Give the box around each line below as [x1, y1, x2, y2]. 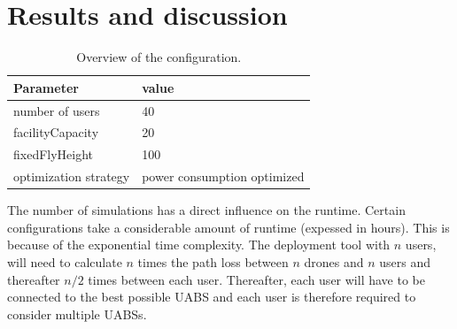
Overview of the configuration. [76, 48, 242, 66]
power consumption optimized [142, 167, 305, 186]
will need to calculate [7, 252, 122, 271]
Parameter [13, 78, 79, 96]
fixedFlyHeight [13, 145, 94, 164]
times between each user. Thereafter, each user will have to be [88, 270, 425, 288]
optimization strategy [13, 167, 130, 186]
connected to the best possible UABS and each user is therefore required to [7, 287, 416, 306]
